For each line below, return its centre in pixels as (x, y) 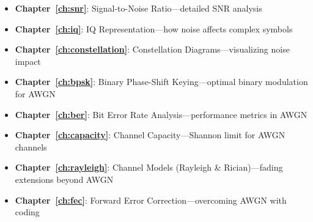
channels (31, 146)
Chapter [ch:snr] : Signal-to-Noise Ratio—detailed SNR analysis (138, 8)
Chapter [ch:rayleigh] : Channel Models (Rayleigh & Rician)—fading (149, 167)
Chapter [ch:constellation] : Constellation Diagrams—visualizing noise (152, 49)
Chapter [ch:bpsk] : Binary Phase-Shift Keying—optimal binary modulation (161, 82)
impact (28, 61)
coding (27, 212)
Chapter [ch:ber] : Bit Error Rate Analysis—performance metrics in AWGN (161, 114)
